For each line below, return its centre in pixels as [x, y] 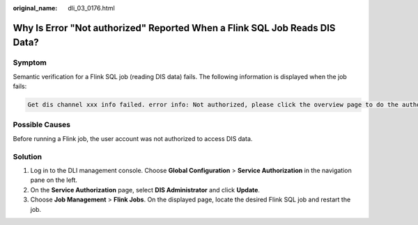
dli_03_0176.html [91, 8]
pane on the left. [54, 180]
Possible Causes [42, 125]
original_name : [35, 8]
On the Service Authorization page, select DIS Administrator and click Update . [145, 190]
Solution [28, 156]
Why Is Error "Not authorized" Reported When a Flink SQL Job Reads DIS [174, 28]
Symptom [30, 62]
